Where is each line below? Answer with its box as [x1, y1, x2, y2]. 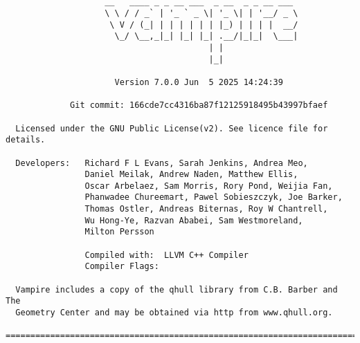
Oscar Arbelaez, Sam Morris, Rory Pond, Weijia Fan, [84, 180, 333, 191]
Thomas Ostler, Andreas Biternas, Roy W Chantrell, [84, 204, 328, 214]
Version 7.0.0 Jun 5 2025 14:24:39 [114, 77, 283, 87]
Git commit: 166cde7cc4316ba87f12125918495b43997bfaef [70, 100, 328, 111]
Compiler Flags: [84, 261, 159, 272]
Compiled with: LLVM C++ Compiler [84, 250, 249, 260]
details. [6, 135, 46, 145]
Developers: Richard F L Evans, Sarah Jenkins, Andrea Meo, [15, 158, 308, 168]
